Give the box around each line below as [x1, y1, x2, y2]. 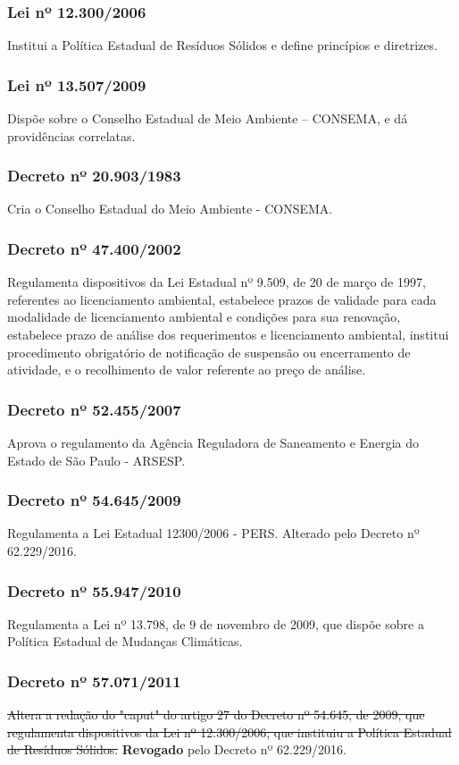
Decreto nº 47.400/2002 [7, 237, 181, 259]
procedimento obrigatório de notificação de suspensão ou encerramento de [7, 342, 411, 361]
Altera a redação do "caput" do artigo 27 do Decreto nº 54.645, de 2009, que [7, 705, 425, 724]
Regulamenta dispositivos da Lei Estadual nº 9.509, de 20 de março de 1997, [7, 273, 426, 291]
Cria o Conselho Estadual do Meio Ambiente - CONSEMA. [7, 199, 333, 218]
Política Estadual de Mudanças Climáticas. [7, 632, 243, 651]
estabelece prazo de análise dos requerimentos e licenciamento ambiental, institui [7, 325, 449, 344]
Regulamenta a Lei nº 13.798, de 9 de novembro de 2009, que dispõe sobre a [7, 614, 424, 633]
